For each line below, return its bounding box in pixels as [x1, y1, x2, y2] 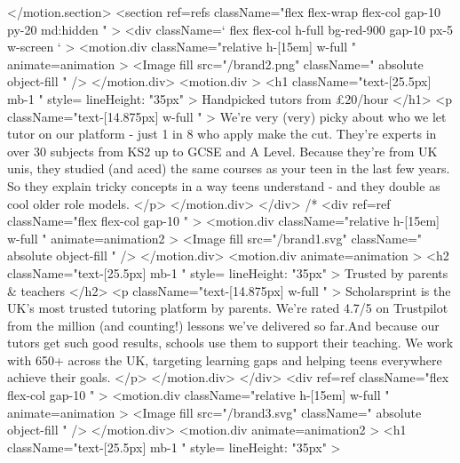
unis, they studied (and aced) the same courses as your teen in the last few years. [7, 159, 450, 178]
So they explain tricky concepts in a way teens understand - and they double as [7, 176, 440, 195]
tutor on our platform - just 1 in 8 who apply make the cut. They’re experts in [7, 124, 437, 143]
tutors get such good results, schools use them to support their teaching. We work [7, 333, 454, 352]
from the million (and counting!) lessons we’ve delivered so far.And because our [7, 315, 440, 334]
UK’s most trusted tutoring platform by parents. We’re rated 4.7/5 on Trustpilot [7, 299, 448, 317]
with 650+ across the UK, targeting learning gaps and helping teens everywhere [7, 350, 442, 369]
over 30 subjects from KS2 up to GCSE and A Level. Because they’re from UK [7, 141, 438, 160]
